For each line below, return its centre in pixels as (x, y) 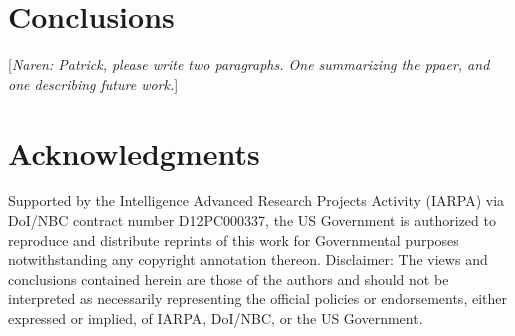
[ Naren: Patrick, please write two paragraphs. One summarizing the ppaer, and (249, 64)
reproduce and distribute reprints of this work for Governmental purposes (233, 239)
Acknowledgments (134, 152)
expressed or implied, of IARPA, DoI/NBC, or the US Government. (215, 318)
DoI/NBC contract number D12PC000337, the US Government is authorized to (252, 220)
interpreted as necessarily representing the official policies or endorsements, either (257, 298)
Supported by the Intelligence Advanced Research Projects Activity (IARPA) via (256, 200)
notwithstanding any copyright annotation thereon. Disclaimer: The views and (248, 259)
